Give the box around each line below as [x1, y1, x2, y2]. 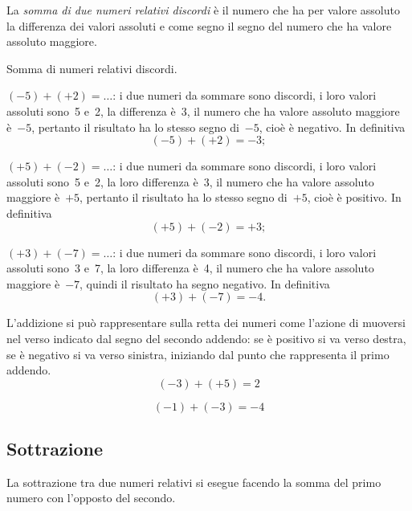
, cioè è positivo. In [307, 189, 402, 206]
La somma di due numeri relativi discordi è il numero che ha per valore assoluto [6, 2, 400, 18]
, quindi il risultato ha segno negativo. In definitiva [80, 275, 330, 292]
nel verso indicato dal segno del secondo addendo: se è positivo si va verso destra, [6, 329, 406, 346]
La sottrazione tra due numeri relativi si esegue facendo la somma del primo [6, 473, 381, 490]
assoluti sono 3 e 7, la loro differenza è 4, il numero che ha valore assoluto [6, 260, 374, 276]
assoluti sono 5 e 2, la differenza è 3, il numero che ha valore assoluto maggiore [6, 102, 400, 119]
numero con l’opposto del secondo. [6, 489, 176, 506]
